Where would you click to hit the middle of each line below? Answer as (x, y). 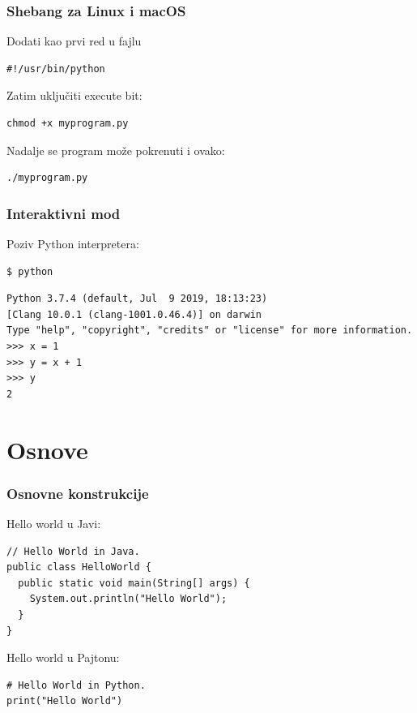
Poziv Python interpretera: (73, 243)
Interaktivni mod (64, 213)
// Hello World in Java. (73, 551)
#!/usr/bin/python (56, 69)
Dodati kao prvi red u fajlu (74, 41)
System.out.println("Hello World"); (128, 599)
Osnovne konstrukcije (78, 493)
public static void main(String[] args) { (134, 583)
